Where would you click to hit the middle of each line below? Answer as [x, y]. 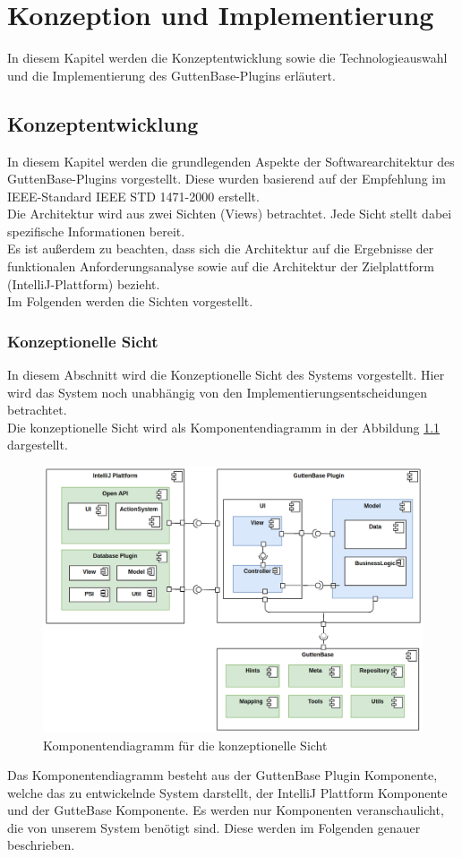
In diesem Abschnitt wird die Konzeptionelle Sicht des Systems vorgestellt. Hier [226, 375]
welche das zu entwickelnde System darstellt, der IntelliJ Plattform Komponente [227, 792]
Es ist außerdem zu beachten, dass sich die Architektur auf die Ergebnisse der [221, 249]
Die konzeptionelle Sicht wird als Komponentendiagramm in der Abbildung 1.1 [224, 427]
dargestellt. [38, 445]
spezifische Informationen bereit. [96, 231]
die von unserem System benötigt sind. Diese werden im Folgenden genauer [214, 827]
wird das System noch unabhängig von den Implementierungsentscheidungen [218, 392]
